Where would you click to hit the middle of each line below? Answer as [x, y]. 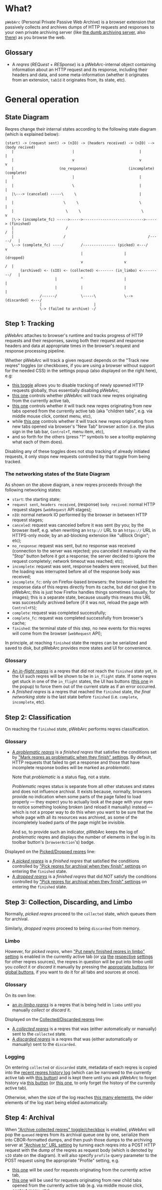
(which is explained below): [32, 134]
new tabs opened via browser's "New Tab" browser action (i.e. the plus [83, 426]
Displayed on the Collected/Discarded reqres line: [54, 1019]
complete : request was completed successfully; [59, 613]
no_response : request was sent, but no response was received [74, 545]
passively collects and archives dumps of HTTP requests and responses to [80, 27]
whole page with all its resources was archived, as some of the [75, 817]
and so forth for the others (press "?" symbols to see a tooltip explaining [84, 436]
